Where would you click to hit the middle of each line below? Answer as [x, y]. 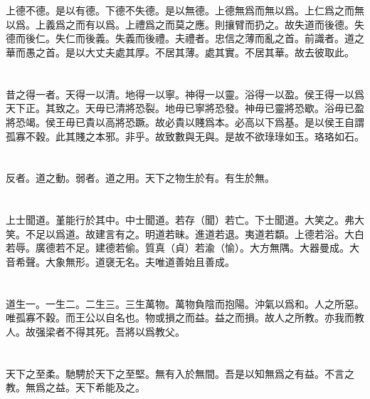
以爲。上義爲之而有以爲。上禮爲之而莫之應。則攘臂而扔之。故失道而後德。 [180, 24]
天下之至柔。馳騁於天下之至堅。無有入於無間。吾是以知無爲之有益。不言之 [180, 373]
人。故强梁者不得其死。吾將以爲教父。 [95, 331]
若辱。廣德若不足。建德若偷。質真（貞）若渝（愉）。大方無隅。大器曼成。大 [183, 248]
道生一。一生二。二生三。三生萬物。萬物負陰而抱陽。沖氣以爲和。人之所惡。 [185, 303]
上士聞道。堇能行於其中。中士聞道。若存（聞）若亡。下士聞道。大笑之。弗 [180, 220]
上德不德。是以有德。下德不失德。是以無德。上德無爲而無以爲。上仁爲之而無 [185, 10]
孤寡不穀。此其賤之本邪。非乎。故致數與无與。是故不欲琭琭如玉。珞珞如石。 [185, 136]
